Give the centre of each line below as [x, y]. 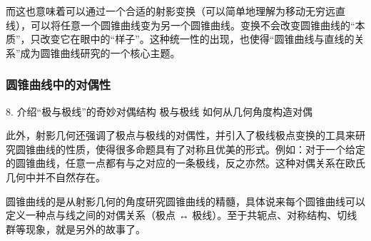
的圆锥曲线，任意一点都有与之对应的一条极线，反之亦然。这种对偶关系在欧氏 [185, 163]
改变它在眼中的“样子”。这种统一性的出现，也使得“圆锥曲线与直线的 [197, 39]
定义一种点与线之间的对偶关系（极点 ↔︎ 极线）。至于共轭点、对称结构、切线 [182, 215]
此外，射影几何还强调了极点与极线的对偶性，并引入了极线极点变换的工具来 [181, 135]
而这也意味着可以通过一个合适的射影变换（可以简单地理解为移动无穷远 [171, 11]
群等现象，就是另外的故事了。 [76, 229]
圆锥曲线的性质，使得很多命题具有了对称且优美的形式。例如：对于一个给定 [190, 149]
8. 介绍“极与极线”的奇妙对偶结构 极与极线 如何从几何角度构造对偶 [159, 111]
